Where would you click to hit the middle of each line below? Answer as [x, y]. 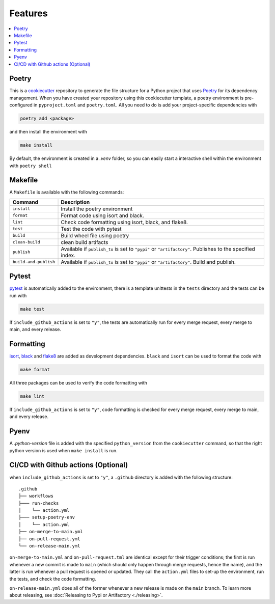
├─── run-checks [39, 503]
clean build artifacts [85, 242]
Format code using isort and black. [103, 215]
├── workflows [36, 496]
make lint [32, 396]
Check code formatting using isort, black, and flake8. [125, 222]
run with [18, 295]
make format [35, 369]
